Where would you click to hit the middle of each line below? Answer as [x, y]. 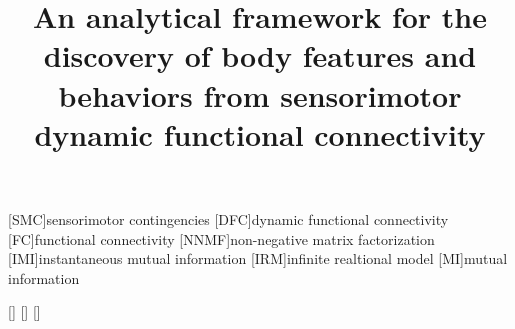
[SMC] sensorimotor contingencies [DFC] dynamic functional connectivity [228, 218]
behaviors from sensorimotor [260, 94]
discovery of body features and [260, 55]
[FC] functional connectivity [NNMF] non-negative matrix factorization [221, 238]
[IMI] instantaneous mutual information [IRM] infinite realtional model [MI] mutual [258, 258]
